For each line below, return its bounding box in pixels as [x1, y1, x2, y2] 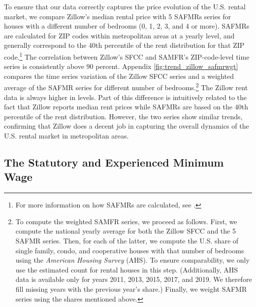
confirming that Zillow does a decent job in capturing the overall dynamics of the [4, 121, 249, 131]
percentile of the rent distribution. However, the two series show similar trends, [4, 111, 243, 121]
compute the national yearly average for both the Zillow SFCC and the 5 [15, 226, 236, 236]
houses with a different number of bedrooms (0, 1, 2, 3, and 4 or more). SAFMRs [4, 21, 250, 31]
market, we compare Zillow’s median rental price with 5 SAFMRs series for [4, 11, 231, 21]
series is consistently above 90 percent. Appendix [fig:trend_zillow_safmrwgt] [4, 61, 238, 71]
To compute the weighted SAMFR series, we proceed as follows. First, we [15, 216, 237, 226]
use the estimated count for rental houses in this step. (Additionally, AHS [15, 264, 238, 274]
